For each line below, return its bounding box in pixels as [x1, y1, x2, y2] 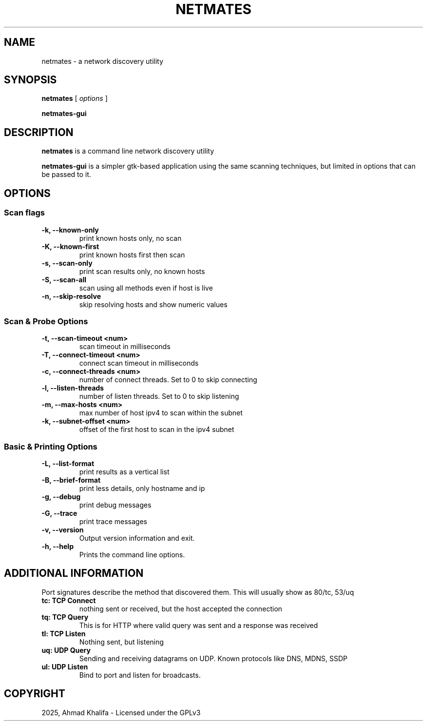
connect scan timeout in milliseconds [79, 359, 199, 368]
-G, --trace [41, 509, 78, 517]
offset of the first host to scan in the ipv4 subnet [79, 425, 234, 434]
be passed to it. [41, 170, 91, 179]
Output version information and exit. [79, 534, 195, 542]
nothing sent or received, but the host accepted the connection [79, 604, 282, 613]
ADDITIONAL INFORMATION [4, 567, 144, 580]
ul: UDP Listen [41, 662, 88, 671]
